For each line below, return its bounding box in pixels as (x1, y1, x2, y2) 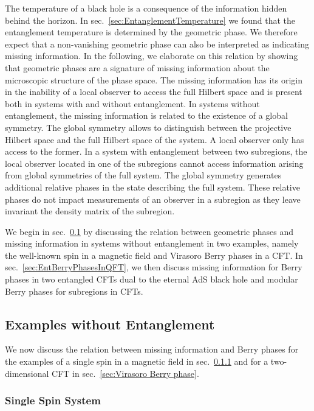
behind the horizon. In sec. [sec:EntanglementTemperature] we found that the (5, 13, 296, 26)
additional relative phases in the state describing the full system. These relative (5, 180, 300, 193)
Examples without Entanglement (5, 314, 215, 333)
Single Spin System (5, 393, 101, 408)
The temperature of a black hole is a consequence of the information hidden (5, 2, 287, 14)
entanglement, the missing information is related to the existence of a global (5, 109, 288, 122)
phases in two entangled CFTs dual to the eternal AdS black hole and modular (5, 273, 298, 286)
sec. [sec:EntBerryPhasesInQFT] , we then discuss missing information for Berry (5, 261, 302, 273)
